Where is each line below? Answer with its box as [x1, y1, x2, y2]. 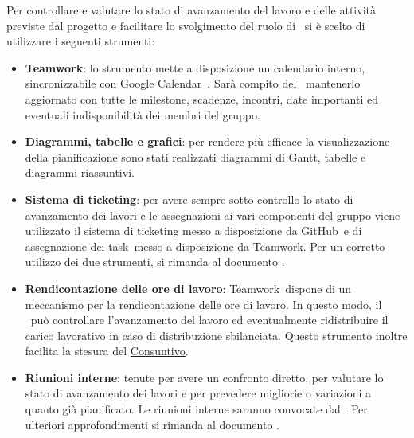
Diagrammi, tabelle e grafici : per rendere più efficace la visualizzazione [25, 133, 390, 150]
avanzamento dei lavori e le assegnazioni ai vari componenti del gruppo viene [25, 206, 400, 223]
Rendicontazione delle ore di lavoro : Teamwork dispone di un [25, 280, 352, 296]
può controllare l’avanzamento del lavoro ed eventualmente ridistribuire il [30, 311, 389, 328]
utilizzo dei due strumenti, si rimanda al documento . [25, 253, 285, 270]
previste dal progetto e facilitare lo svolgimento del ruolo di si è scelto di [6, 17, 365, 33]
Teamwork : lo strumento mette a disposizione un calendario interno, [25, 59, 365, 76]
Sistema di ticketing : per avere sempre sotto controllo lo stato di [25, 190, 353, 207]
